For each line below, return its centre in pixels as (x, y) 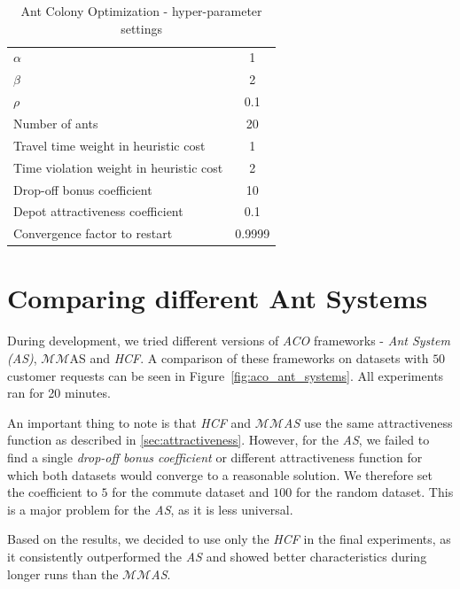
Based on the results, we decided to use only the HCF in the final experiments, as (229, 539)
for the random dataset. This (374, 492)
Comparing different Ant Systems (218, 298)
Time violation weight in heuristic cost (118, 167)
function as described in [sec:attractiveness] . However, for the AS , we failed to (218, 440)
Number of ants (56, 123)
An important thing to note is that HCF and (129, 422)
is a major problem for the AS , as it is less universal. (150, 509)
